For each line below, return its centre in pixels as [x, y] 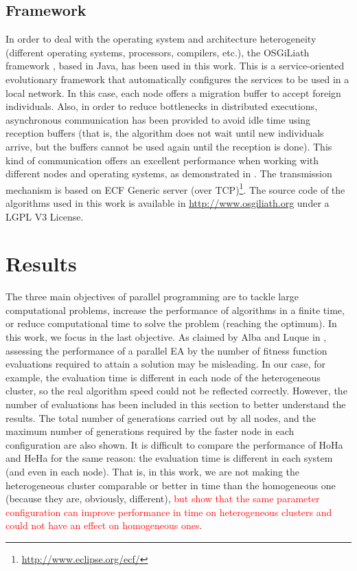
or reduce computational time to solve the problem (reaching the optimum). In [171, 323]
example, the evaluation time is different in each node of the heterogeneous [163, 377]
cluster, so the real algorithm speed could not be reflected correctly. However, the [176, 391]
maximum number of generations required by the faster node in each [150, 431]
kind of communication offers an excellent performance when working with [162, 160]
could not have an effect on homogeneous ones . [104, 525]
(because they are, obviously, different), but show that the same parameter [163, 499]
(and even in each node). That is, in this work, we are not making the [152, 472]
